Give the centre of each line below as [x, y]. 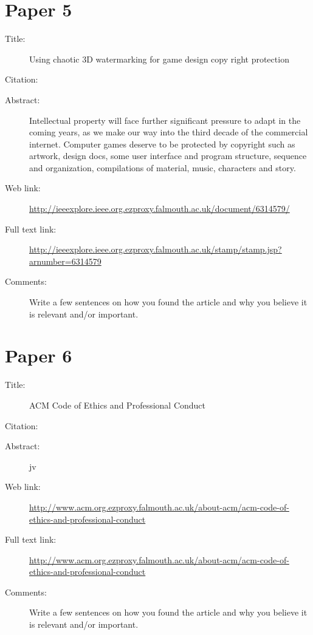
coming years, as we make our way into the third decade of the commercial [169, 132]
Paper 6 [39, 355]
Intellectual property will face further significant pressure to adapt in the [165, 120]
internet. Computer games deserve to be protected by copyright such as [162, 144]
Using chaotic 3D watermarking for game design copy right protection [159, 59]
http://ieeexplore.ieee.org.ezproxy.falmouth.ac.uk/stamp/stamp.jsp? [156, 249]
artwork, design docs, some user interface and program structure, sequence [168, 156]
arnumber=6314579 [65, 261]
